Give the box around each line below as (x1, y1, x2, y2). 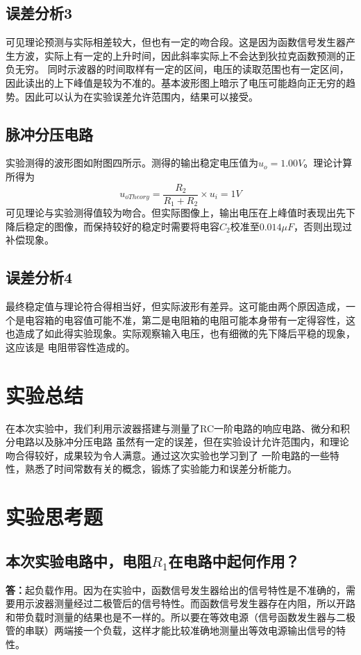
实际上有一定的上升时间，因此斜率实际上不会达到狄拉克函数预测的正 (44, 48, 355, 62)
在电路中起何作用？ (168, 550, 300, 571)
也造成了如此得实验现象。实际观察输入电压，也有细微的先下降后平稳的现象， (6, 326, 355, 341)
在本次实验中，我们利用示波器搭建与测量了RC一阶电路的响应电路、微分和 (6, 420, 341, 435)
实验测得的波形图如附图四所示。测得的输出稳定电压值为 (6, 155, 258, 170)
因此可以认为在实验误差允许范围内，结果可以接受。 (24, 89, 258, 103)
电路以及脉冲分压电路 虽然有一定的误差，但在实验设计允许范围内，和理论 (15, 434, 349, 449)
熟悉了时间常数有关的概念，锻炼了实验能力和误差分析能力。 (24, 461, 297, 476)
